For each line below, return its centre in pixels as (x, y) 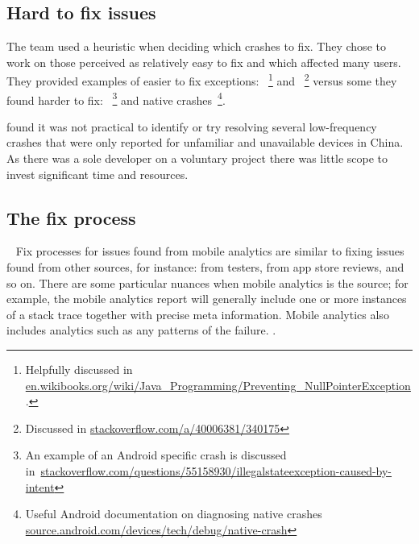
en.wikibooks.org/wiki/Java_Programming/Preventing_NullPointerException (218, 385)
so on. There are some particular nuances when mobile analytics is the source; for (207, 282)
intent (40, 486)
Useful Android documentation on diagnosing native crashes (174, 514)
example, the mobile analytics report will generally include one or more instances (207, 299)
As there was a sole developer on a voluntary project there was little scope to (197, 158)
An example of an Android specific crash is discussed (156, 455)
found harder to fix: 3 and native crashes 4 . (116, 98)
